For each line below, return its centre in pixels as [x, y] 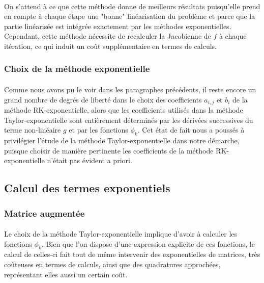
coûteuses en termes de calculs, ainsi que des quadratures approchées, [112, 264]
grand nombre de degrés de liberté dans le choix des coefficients [103, 99]
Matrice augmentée [45, 213]
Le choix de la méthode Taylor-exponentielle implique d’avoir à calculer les [121, 234]
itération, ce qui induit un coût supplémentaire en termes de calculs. [111, 46]
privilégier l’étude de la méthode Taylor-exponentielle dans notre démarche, [122, 140]
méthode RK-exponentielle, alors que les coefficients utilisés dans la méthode [124, 110]
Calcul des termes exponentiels [87, 188]
